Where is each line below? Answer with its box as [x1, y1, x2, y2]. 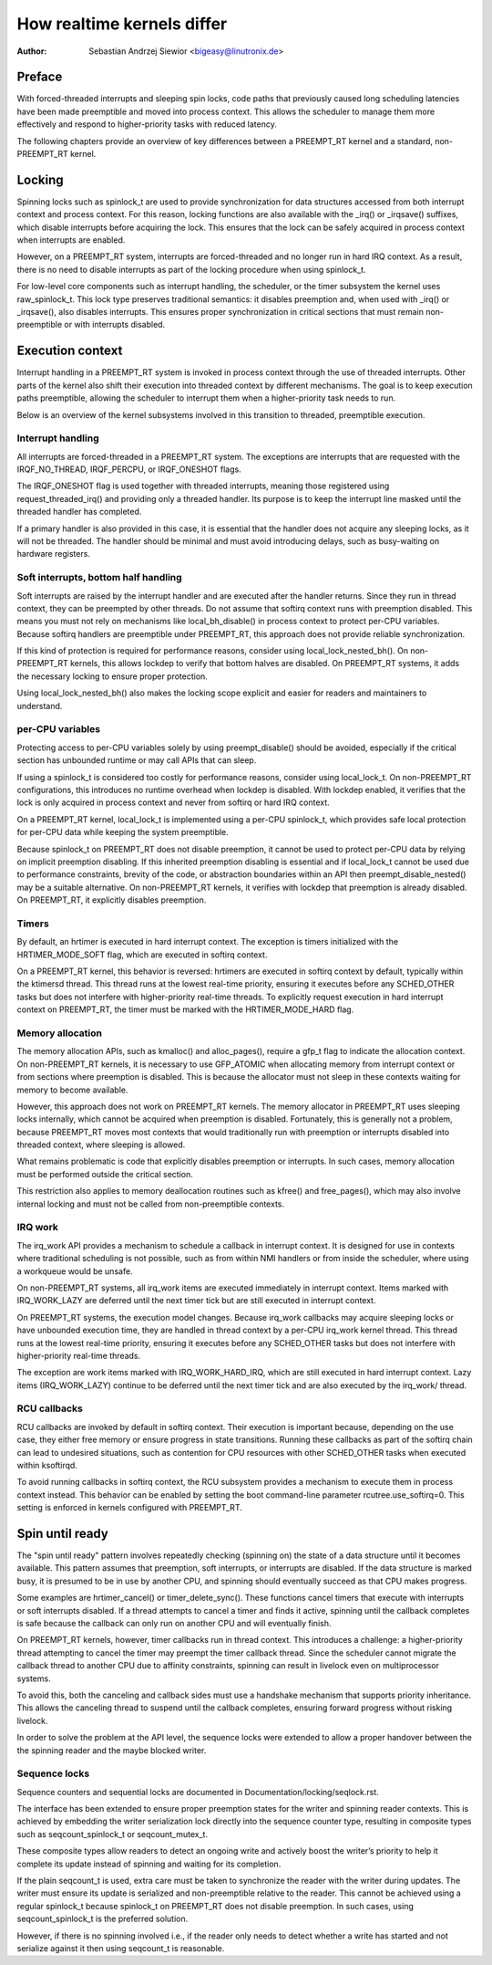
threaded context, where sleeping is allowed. [16, 1139, 186, 1150]
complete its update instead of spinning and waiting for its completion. [16, 1858, 282, 1869]
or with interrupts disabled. [64, 319, 166, 330]
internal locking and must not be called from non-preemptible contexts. [16, 1198, 284, 1209]
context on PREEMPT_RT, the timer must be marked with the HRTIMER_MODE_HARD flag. [16, 1004, 354, 1015]
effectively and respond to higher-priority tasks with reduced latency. [16, 119, 277, 130]
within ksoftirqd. [16, 1459, 77, 1470]
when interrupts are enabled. [16, 235, 126, 246]
